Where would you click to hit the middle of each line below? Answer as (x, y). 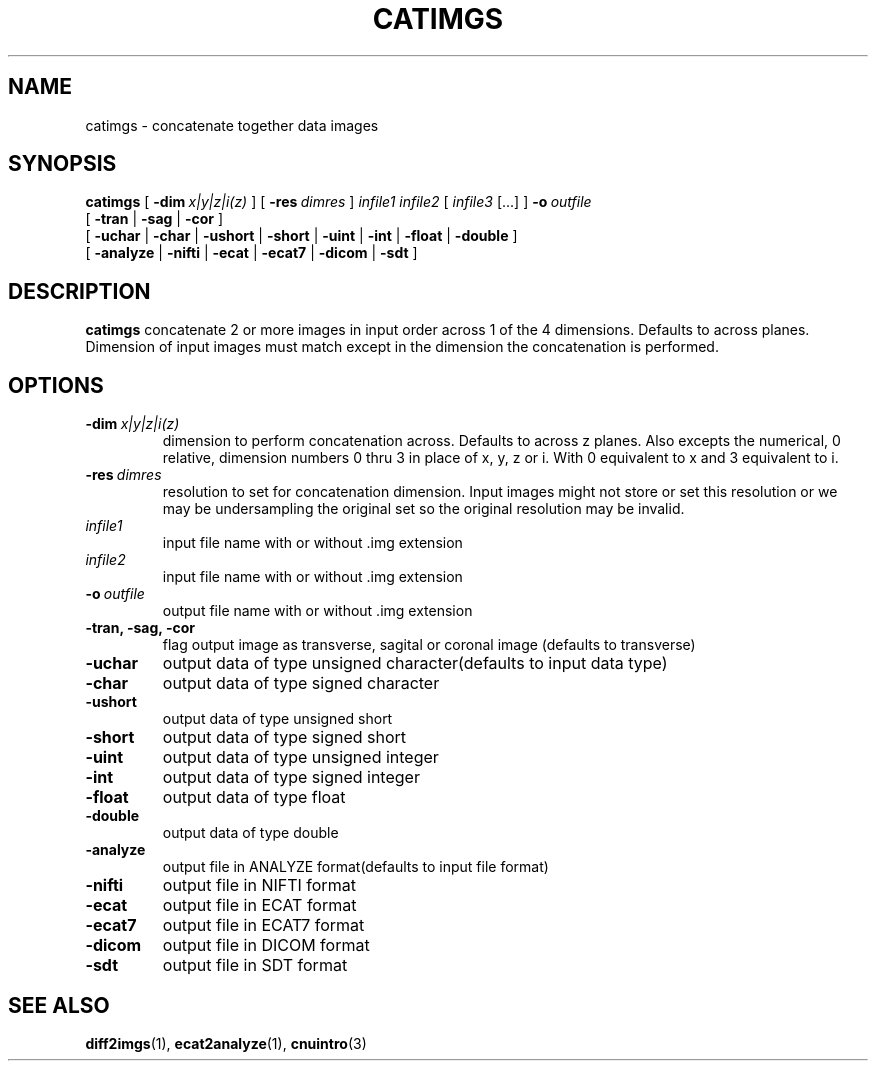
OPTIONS (56, 385)
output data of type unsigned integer (300, 757)
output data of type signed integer (291, 777)
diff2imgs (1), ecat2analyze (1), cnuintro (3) (226, 1043)
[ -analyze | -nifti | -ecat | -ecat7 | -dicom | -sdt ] (251, 253)
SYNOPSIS (62, 164)
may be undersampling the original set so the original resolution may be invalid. (423, 509)
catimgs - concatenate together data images (232, 125)
